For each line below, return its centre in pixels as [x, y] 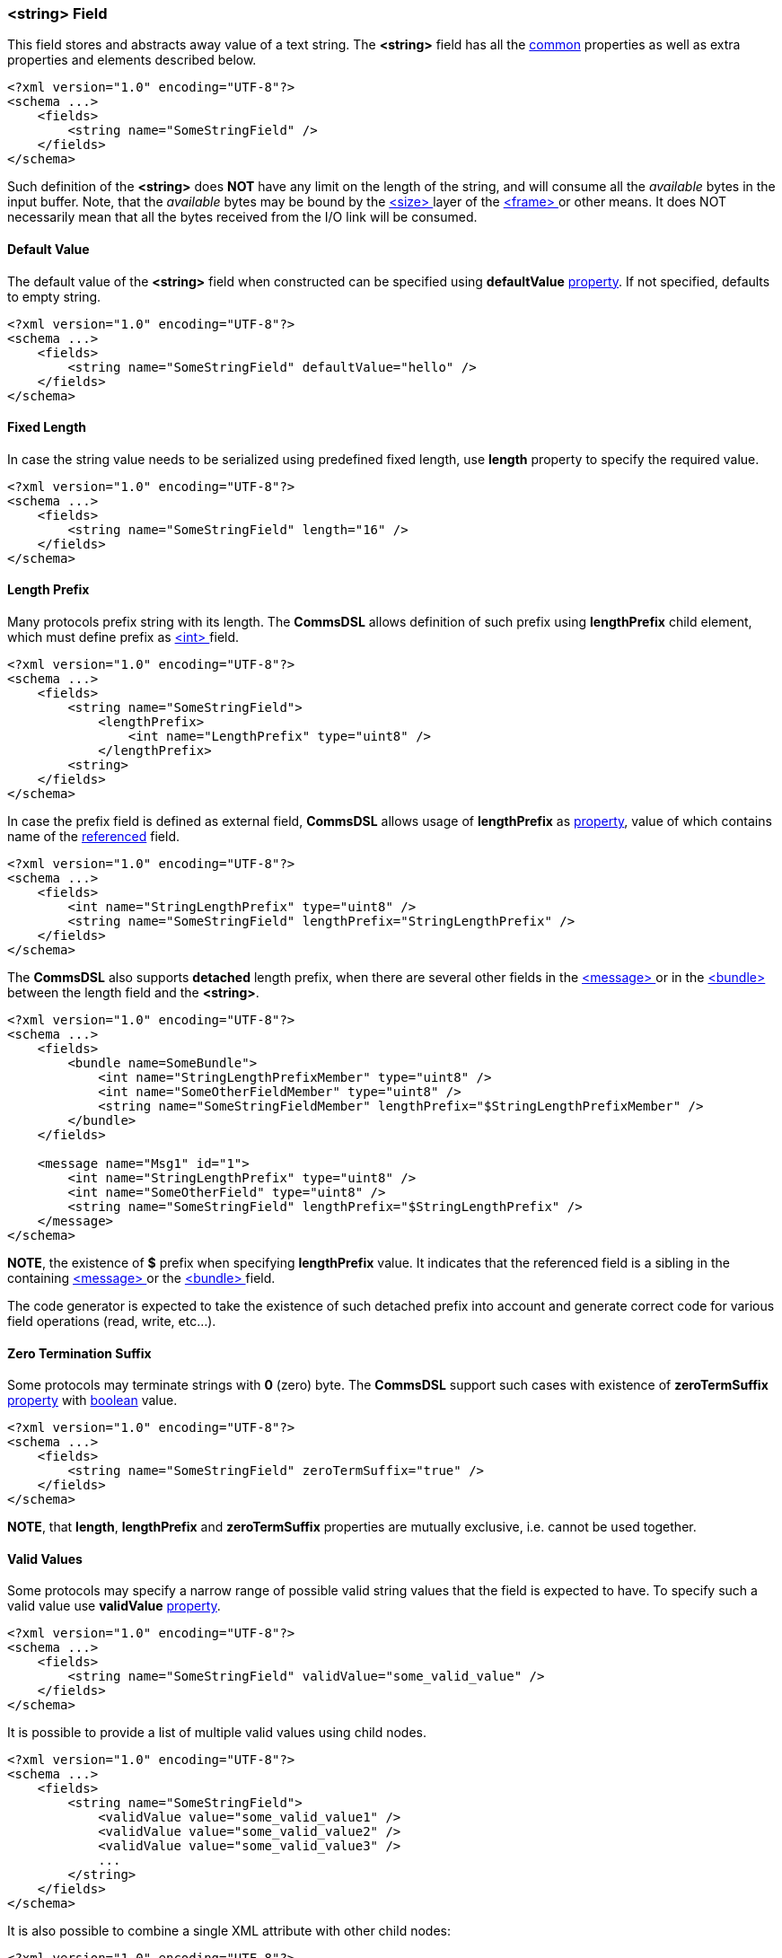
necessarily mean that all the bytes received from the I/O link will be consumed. [242, 217]
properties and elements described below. [132, 60]
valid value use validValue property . [114, 1606]
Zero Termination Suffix [79, 1353]
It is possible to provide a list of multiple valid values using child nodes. [217, 1733]
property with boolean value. [92, 1400]
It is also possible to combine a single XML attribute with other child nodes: [229, 1931]
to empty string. [54, 296]
